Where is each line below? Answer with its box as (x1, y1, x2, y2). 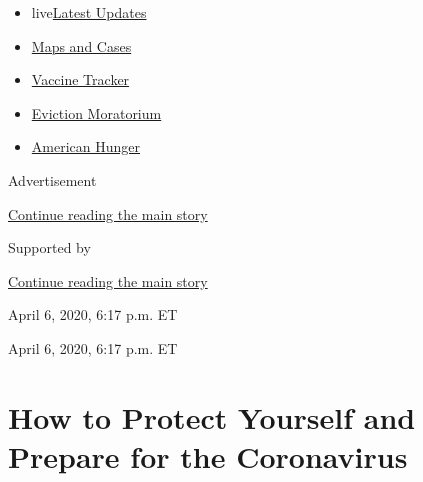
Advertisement (8, 169, 97, 190)
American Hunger (31, 136, 140, 157)
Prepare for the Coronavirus (8, 435, 408, 476)
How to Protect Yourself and (8, 396, 416, 437)
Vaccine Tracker (31, 69, 130, 90)
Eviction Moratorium (31, 102, 162, 123)
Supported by (8, 237, 91, 258)
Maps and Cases (31, 35, 132, 56)
